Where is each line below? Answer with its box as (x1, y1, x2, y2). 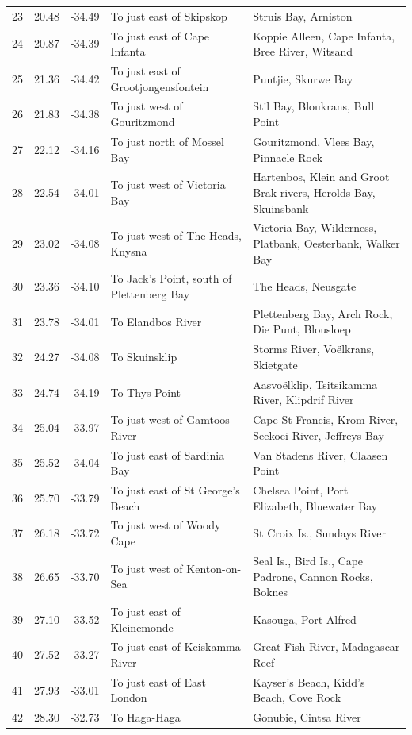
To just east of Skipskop (110, 7, 227, 24)
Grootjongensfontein (110, 78, 209, 94)
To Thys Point (110, 383, 181, 400)
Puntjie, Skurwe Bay (253, 70, 353, 87)
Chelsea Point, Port (253, 482, 349, 498)
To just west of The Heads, (110, 227, 242, 244)
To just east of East (110, 673, 207, 690)
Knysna (110, 242, 147, 259)
